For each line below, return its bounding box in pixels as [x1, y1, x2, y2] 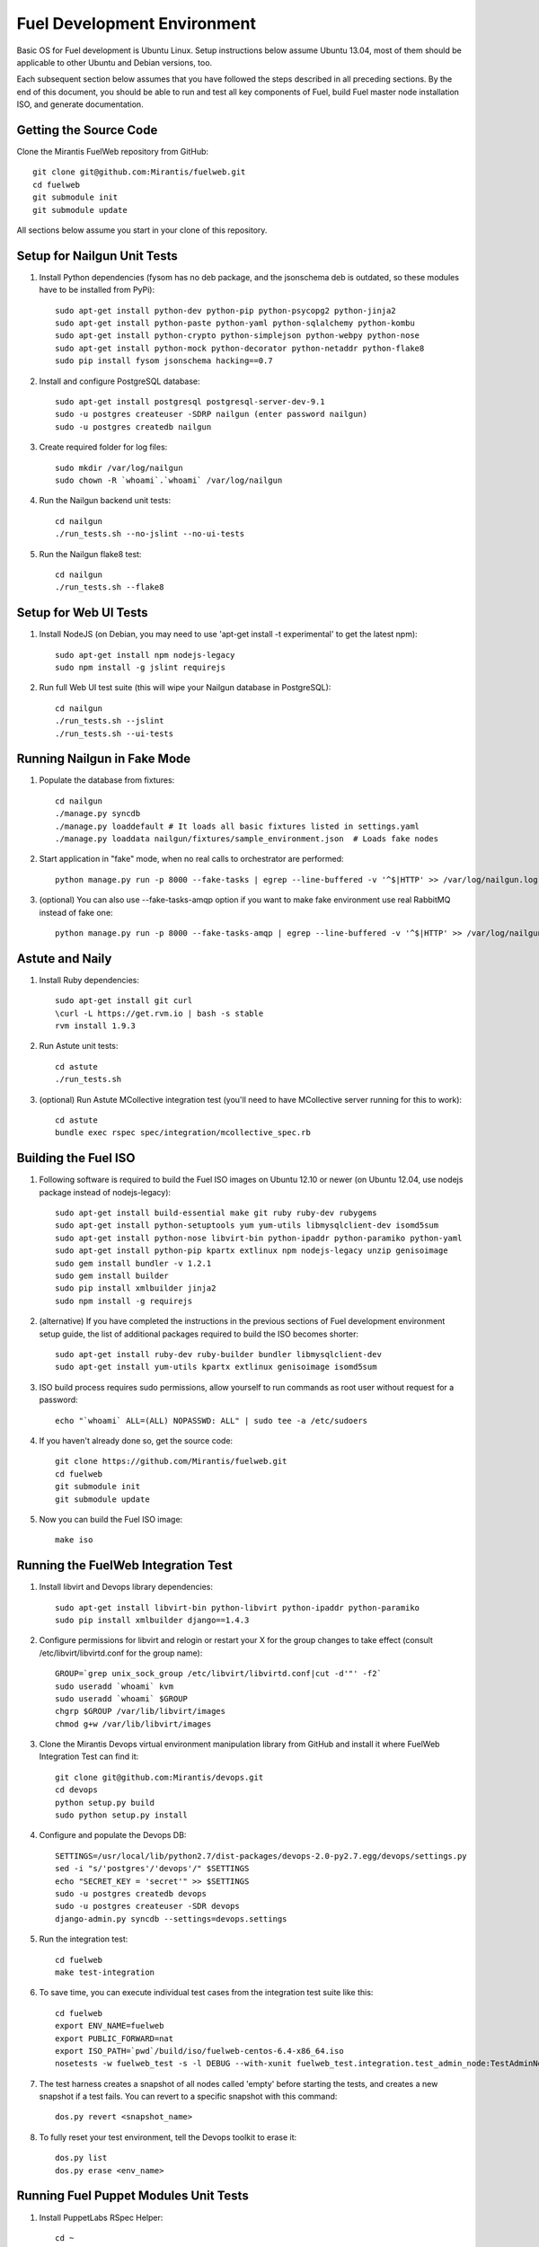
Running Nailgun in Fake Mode [16, 751, 191, 767]
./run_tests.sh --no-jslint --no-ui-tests [55, 528, 245, 539]
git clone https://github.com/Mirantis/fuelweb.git [55, 1456, 287, 1467]
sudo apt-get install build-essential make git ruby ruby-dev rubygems [55, 1208, 377, 1218]
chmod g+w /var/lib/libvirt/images [55, 1719, 212, 1729]
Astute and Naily [16, 951, 112, 966]
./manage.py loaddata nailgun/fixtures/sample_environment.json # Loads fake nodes [55, 834, 439, 844]
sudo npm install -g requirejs [55, 1295, 193, 1306]
